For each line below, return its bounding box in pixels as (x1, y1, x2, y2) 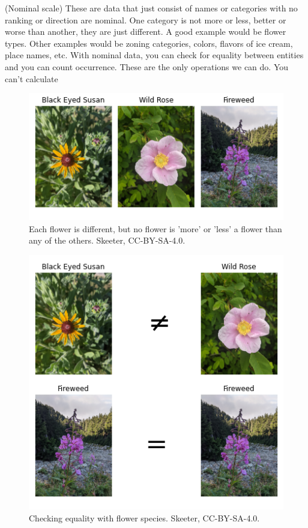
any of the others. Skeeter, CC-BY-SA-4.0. (29, 234, 186, 247)
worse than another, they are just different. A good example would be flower (5, 25, 286, 38)
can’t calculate (5, 72, 58, 85)
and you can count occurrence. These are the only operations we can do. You (5, 60, 289, 73)
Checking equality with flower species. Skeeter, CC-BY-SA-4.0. (29, 511, 260, 524)
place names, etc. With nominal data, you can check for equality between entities (5, 49, 304, 61)
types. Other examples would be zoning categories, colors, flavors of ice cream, (5, 37, 293, 49)
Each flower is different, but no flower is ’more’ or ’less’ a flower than (29, 222, 282, 235)
